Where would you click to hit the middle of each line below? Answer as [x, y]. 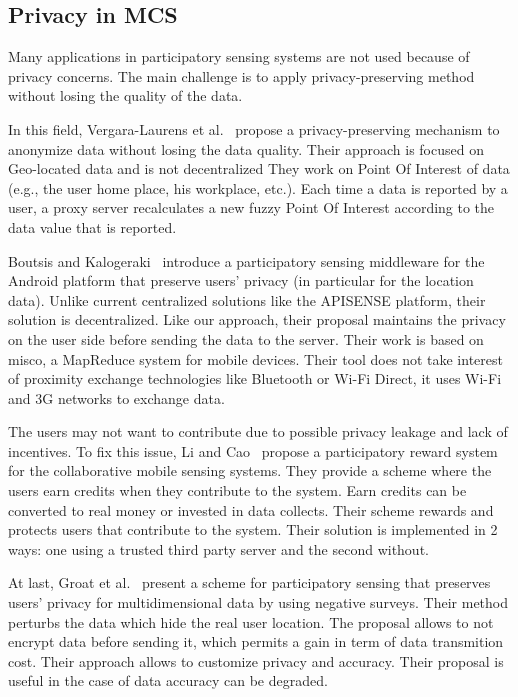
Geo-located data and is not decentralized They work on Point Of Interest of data [259, 168]
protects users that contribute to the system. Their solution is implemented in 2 [253, 529]
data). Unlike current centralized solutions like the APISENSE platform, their [247, 299]
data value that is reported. [92, 226]
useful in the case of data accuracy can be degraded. [168, 680]
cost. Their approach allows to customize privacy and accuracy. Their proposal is [256, 660]
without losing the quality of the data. [125, 95]
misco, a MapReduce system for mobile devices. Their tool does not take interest [255, 358]
